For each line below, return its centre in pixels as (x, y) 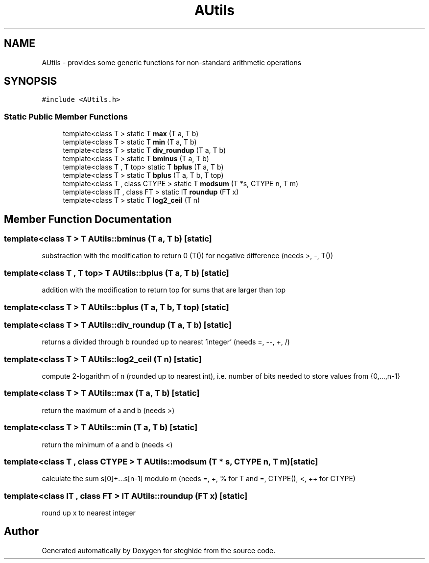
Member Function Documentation (88, 219)
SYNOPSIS (31, 81)
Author (21, 532)
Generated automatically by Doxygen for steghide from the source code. (159, 550)
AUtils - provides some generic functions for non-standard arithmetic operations (172, 62)
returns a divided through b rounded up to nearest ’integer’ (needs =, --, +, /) (166, 342)
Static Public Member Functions (66, 116)
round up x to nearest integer (89, 513)
